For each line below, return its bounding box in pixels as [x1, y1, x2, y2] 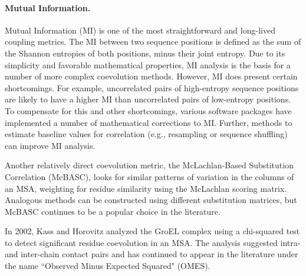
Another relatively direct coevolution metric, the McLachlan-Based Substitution [5, 159, 294, 171]
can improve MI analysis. [5, 139, 96, 151]
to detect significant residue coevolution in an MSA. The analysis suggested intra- [5, 236, 301, 248]
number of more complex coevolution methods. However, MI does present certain [5, 70, 298, 82]
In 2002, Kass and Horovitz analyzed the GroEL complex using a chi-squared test [5, 225, 300, 237]
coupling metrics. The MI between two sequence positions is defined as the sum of [5, 35, 301, 48]
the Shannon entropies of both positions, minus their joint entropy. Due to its [5, 46, 285, 59]
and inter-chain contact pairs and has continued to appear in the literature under [5, 248, 298, 260]
